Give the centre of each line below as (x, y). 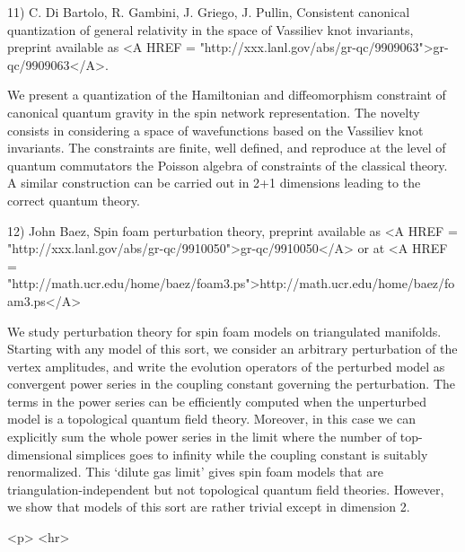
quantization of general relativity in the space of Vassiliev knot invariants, (211, 29)
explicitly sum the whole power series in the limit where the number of (202, 437)
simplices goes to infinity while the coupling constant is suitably (252, 454)
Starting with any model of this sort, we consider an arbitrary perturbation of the (232, 349)
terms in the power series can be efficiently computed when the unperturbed (217, 401)
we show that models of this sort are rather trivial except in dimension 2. (209, 507)
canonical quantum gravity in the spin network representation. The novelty (214, 112)
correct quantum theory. (74, 200)
